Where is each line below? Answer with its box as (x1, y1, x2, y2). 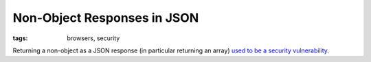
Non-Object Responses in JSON (12, 10, 199, 25)
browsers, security (67, 34, 120, 42)
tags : (12, 34, 28, 42)
